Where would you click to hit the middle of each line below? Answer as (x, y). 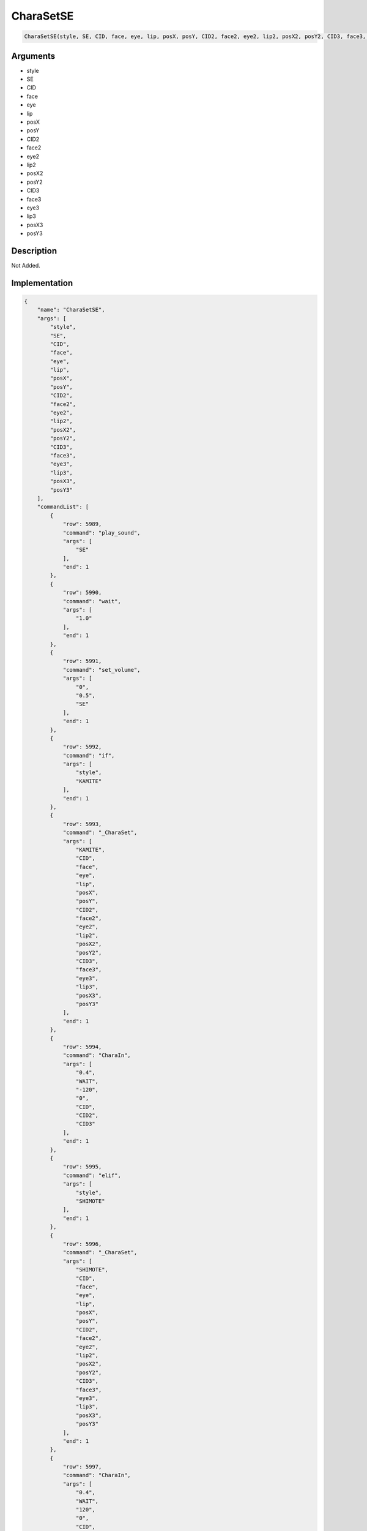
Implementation (42, 283)
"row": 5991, (82, 661)
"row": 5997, (82, 1467)
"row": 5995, (82, 1167)
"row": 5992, (82, 747)
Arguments (33, 56)
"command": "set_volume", (102, 670)
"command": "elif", (92, 1175)
